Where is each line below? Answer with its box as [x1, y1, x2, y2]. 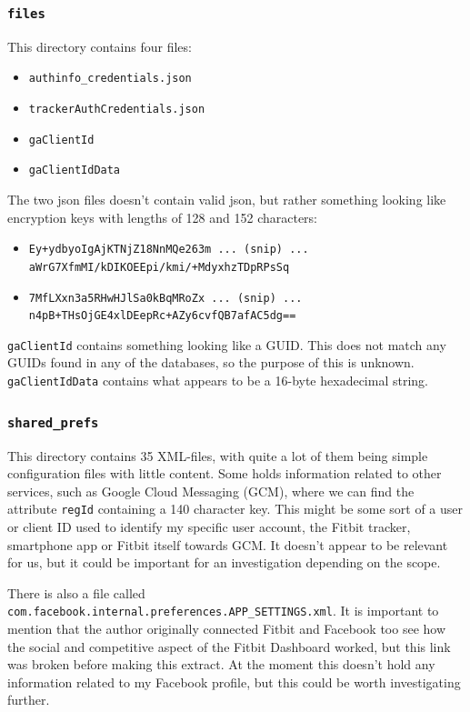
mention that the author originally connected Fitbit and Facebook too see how [7, 618, 446, 637]
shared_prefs [7, 415, 99, 430]
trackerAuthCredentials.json [28, 103, 205, 116]
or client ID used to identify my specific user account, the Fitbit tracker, [7, 516, 411, 536]
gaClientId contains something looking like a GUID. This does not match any [7, 335, 446, 354]
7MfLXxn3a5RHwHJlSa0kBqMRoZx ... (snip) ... [28, 291, 303, 305]
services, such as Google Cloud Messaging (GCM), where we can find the [7, 481, 415, 500]
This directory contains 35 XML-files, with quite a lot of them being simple [7, 446, 428, 465]
